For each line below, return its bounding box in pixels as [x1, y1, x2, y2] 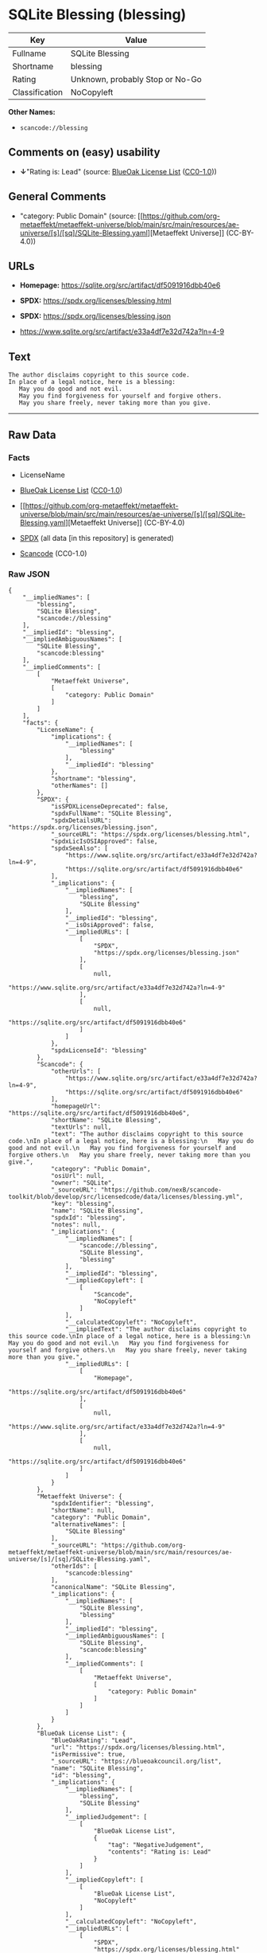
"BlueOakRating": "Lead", [50, 1736, 137, 1745]
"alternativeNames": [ [50, 1521, 126, 1528]
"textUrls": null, [50, 1123, 112, 1132]
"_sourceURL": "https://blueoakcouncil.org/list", [50, 1758, 222, 1766]
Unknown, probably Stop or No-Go [70, 73, 203, 84]
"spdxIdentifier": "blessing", [50, 1500, 155, 1508]
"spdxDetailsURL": [50, 816, 112, 825]
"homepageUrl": [50, 1102, 102, 1110]
